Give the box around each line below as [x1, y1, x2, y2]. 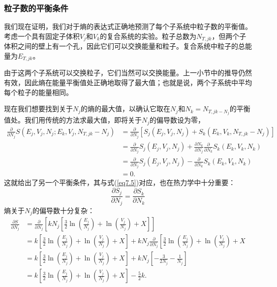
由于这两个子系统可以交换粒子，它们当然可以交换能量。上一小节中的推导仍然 [4, 67, 252, 78]
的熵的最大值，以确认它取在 [81, 103, 171, 114]
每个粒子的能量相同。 [4, 87, 73, 97]
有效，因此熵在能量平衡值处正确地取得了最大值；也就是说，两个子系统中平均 [4, 77, 252, 87]
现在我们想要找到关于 [4, 103, 73, 114]
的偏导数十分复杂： [32, 205, 95, 215]
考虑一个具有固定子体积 [4, 31, 80, 41]
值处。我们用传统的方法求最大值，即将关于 [4, 115, 142, 125]
